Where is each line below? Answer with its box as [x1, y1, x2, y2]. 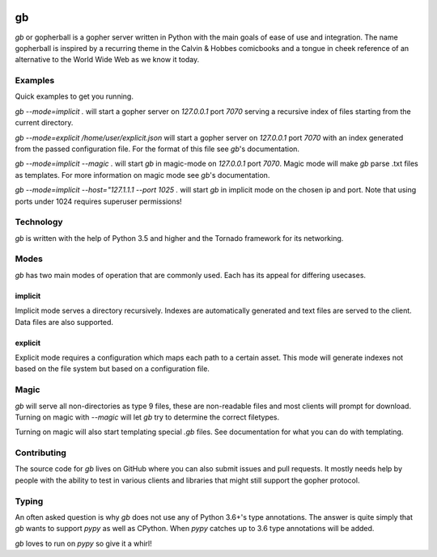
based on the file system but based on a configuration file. [15, 364, 210, 373]
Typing [15, 496, 44, 507]
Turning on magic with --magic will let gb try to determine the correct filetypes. [15, 412, 280, 422]
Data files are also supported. [15, 317, 113, 327]
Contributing [15, 447, 66, 458]
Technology [15, 217, 64, 228]
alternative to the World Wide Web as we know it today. [15, 55, 200, 65]
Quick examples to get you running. [15, 91, 134, 101]
